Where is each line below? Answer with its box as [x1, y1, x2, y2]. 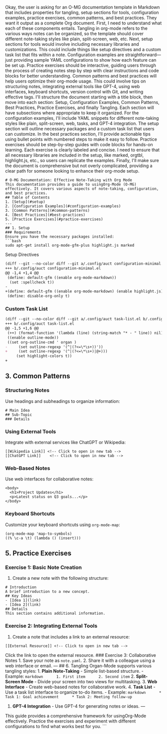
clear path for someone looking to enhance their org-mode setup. [5, 168, 140, 174]
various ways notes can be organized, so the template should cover [5, 31, 144, 36]
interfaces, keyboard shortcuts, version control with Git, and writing [5, 89, 144, 94]
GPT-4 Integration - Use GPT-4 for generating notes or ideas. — [12, 703, 146, 709]
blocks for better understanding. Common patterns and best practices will [5, 73, 157, 79]
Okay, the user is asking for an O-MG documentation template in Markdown [5, 4, 160, 10]
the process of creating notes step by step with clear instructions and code [5, 68, 159, 74]
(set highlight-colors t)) [16, 354, 72, 359]
